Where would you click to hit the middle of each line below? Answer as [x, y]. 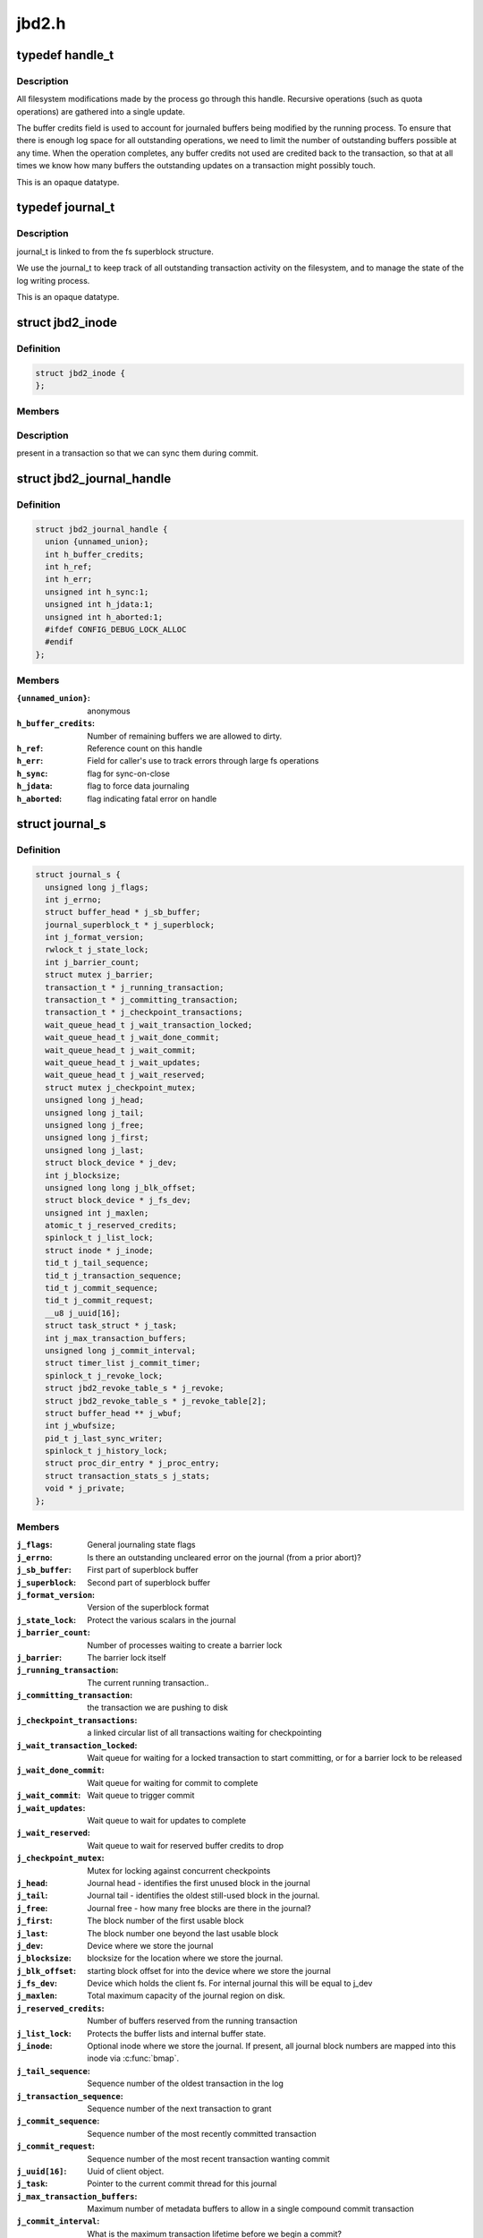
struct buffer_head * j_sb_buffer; [123, 912]
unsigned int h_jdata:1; [99, 605]
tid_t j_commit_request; [99, 1301]
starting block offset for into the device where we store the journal [209, 1970]
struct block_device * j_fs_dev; [118, 1200]
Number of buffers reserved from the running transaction [192, 2021]
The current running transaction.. [148, 1682]
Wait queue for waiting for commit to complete [173, 1782]
